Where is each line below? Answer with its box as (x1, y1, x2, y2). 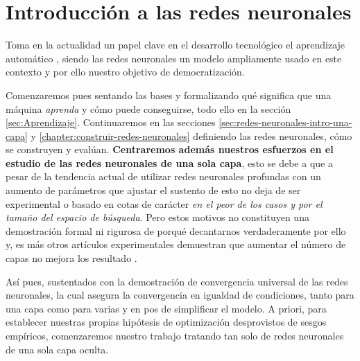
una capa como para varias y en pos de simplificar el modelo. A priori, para (6, 301, 327, 315)
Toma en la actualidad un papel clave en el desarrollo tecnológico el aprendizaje (6, 37, 345, 52)
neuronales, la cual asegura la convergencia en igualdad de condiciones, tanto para (6, 288, 354, 302)
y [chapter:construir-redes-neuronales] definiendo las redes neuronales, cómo (31, 128, 352, 143)
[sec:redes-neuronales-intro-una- (218, 115, 352, 130)
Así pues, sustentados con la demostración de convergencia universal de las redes (6, 274, 348, 288)
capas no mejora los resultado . (6, 251, 137, 265)
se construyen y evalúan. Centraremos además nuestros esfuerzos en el (6, 142, 334, 157)
